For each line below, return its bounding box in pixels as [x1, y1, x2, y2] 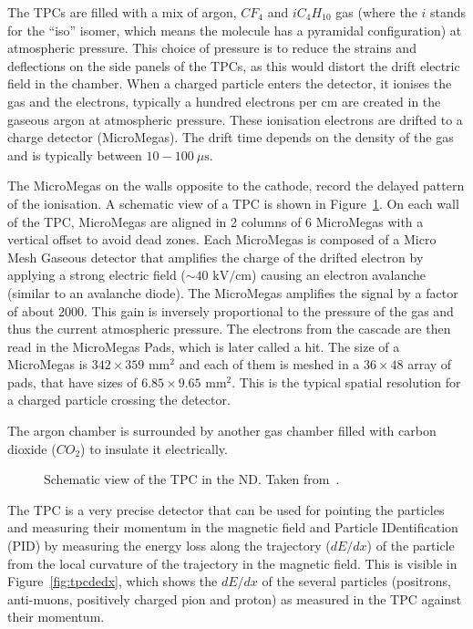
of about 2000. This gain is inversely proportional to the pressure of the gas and [7, 301, 454, 320]
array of [407, 355, 452, 374]
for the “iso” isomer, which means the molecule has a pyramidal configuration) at [7, 20, 462, 39]
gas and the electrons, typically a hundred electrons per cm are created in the [7, 91, 441, 110]
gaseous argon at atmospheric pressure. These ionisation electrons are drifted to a [7, 109, 463, 129]
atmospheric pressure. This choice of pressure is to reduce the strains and [7, 38, 416, 57]
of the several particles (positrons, [262, 572, 451, 591]
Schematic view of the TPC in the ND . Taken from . [44, 469, 340, 489]
